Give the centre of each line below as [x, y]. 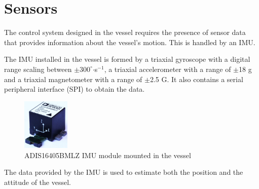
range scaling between [38, 69]
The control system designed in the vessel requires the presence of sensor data [125, 32]
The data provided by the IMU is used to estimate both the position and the [124, 172]
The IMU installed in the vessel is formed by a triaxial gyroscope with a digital [127, 59]
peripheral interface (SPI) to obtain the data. [75, 89]
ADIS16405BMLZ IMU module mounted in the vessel [108, 155]
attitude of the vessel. [38, 182]
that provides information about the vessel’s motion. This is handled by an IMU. [130, 42]
